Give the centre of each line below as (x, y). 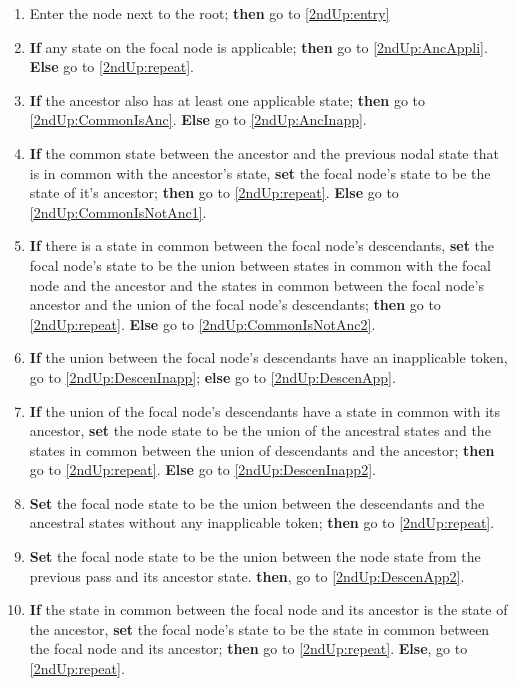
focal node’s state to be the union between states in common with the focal (260, 264)
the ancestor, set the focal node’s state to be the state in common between (259, 628)
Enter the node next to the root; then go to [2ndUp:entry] (209, 13)
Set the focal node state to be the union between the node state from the (255, 556)
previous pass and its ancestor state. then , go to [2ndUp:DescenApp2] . (247, 575)
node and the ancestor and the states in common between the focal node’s (256, 284)
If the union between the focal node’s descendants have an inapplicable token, (268, 357)
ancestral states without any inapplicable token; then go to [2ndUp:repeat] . (262, 522)
